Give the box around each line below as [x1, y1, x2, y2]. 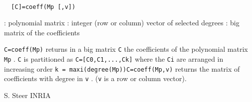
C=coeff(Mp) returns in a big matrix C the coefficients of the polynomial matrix [4, 44, 248, 54]
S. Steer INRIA [4, 90, 51, 101]
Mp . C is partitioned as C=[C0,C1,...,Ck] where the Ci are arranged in [4, 54, 224, 64]
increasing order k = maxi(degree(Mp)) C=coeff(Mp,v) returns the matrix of [4, 63, 240, 74]
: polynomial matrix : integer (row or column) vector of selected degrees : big [4, 17, 240, 28]
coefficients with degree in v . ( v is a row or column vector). [4, 73, 187, 84]
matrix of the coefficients [4, 27, 80, 37]
